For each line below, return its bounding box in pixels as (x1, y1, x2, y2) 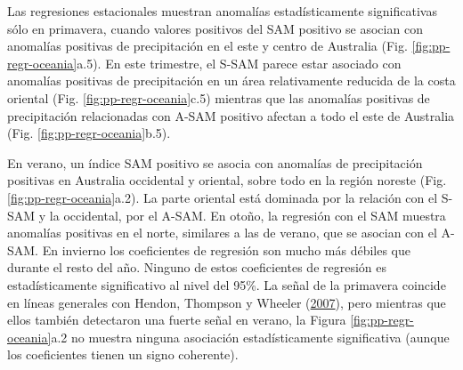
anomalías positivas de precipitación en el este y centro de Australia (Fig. (7, 36, 408, 55)
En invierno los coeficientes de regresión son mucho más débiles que (42, 240, 411, 259)
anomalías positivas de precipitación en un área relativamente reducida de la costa (7, 71, 456, 90)
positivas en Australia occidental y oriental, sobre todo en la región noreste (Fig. (7, 171, 447, 189)
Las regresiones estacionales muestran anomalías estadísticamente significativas (7, 2, 437, 20)
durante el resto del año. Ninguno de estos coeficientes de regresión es (7, 258, 387, 277)
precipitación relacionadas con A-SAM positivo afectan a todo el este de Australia (7, 106, 455, 125)
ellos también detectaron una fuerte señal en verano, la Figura (7, 310, 346, 329)
